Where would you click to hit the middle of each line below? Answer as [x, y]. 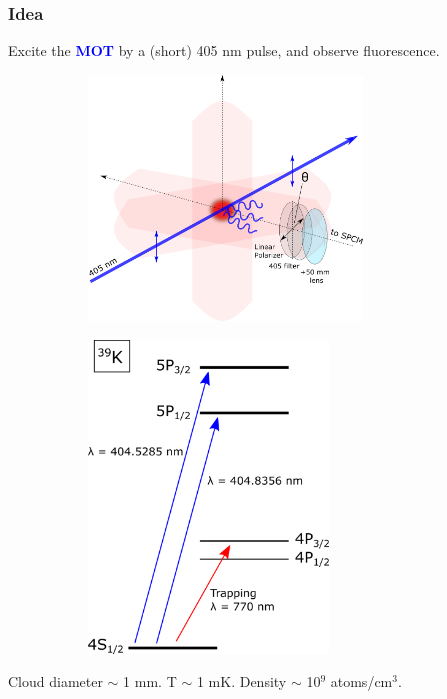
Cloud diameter [55, 681]
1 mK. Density [241, 681]
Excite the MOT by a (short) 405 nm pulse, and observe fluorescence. [224, 50]
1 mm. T [150, 681]
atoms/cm [361, 681]
